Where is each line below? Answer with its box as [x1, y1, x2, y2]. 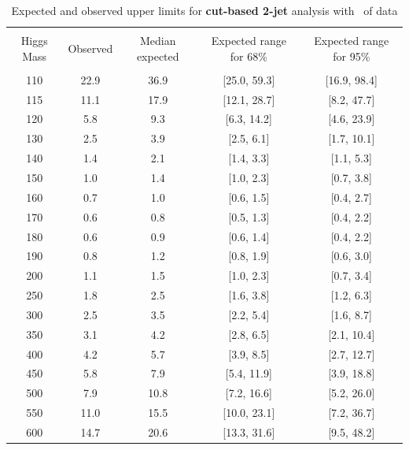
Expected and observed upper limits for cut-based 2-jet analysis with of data [11, 2, 398, 18]
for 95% [333, 47, 370, 64]
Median [139, 32, 176, 49]
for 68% [230, 47, 267, 64]
